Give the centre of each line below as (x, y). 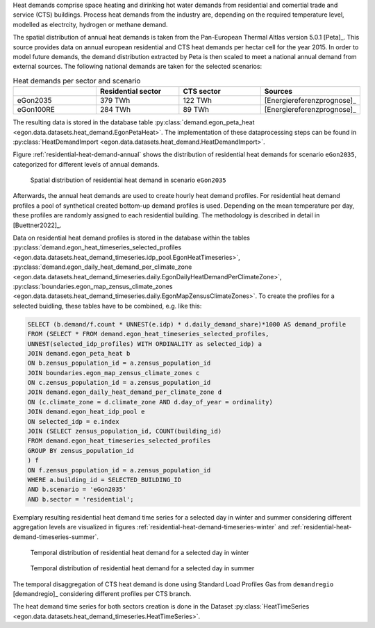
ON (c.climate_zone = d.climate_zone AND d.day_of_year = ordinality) (150, 402)
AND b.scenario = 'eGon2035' (77, 489)
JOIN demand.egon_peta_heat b (79, 353)
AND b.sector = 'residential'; (81, 499)
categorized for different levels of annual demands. (86, 164)
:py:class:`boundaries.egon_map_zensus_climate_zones (93, 286)
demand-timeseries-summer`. (56, 537)
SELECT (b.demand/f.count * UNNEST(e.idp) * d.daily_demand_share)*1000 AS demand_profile (187, 324)
